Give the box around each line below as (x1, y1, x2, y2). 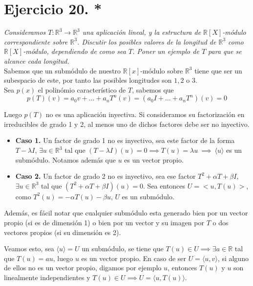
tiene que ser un (194, 65, 242, 75)
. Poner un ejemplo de (132, 46, 199, 56)
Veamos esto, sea (4, 243, 54, 254)
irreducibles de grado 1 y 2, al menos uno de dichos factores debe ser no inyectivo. (4, 119, 250, 129)
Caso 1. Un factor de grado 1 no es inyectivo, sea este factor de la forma (15, 135, 235, 145)
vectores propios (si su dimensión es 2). (4, 227, 121, 237)
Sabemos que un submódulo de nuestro (4, 65, 121, 75)
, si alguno (217, 253, 249, 263)
